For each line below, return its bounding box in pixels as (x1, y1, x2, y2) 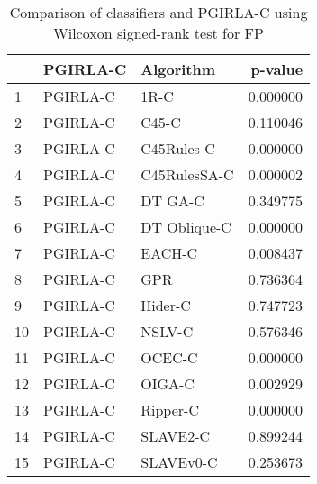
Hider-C (140, 295, 191, 315)
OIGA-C (140, 373, 195, 394)
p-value (250, 59, 303, 79)
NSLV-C (140, 321, 194, 342)
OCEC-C (140, 347, 198, 368)
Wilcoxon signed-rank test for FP (53, 23, 264, 43)
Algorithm (140, 59, 216, 79)
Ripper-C (140, 399, 199, 420)
